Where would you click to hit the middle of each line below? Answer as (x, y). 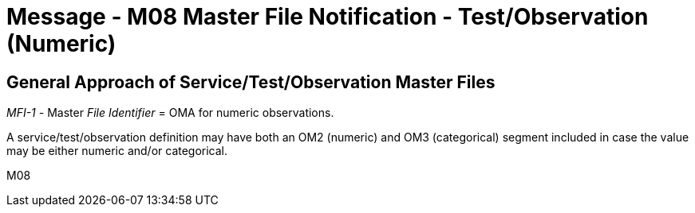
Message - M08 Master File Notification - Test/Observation (328, 17)
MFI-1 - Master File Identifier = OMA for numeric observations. (170, 113)
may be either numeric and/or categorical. (117, 151)
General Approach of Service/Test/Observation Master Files (251, 82)
